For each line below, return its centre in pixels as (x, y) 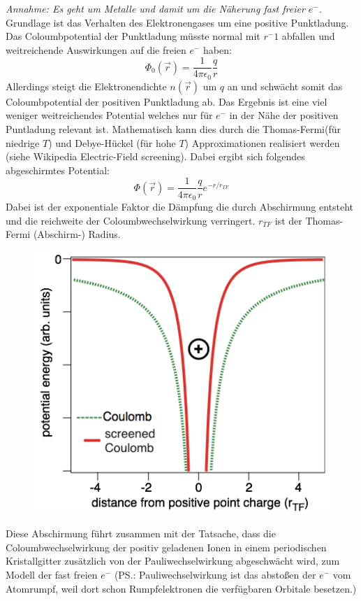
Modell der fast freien (52, 575)
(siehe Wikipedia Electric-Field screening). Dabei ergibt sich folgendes (155, 156)
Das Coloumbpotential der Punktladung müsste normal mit (133, 36)
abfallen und (308, 36)
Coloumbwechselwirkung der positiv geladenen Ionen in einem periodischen (166, 547)
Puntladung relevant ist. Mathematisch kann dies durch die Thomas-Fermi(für (174, 129)
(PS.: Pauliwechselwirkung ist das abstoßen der (215, 575)
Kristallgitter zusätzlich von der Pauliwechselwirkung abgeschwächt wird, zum (173, 561)
